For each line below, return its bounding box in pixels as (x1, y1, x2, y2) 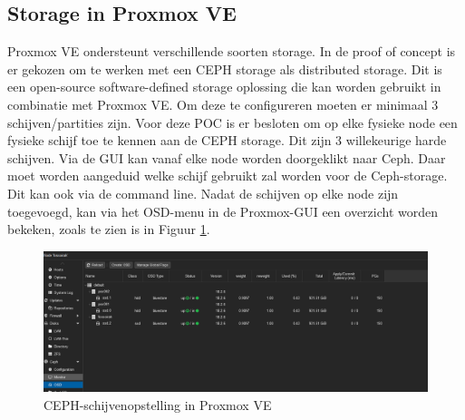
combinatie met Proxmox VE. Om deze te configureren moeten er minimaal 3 (7, 94, 439, 113)
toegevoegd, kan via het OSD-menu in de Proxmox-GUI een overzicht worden (7, 201, 439, 220)
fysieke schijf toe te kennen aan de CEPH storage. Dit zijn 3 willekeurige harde (7, 131, 447, 150)
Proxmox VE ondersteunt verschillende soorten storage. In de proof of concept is (7, 42, 456, 61)
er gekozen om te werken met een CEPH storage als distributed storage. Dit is (7, 59, 442, 78)
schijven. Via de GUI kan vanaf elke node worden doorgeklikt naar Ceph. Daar (7, 148, 446, 167)
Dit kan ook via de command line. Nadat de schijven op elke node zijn (7, 183, 399, 202)
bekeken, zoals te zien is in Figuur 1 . (7, 220, 210, 239)
